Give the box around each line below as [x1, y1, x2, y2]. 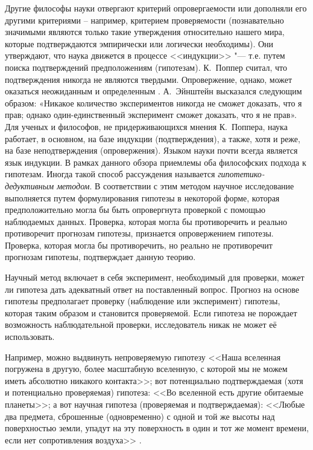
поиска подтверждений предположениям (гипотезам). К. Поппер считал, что [5, 60, 288, 73]
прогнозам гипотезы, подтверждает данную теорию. [5, 250, 196, 263]
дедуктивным [5, 179, 54, 192]
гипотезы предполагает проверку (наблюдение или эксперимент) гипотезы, [5, 295, 280, 307]
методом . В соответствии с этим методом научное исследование [57, 179, 294, 192]
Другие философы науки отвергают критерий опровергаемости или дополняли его [5, 2, 307, 14]
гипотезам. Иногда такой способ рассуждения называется [5, 168, 215, 180]
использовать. [5, 330, 55, 343]
